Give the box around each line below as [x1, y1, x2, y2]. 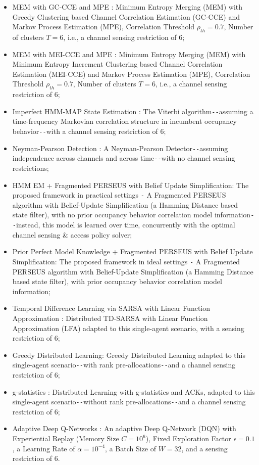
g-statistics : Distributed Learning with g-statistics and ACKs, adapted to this [12, 386, 255, 397]
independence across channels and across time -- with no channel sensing [12, 153, 235, 163]
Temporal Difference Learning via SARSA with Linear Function [12, 303, 211, 313]
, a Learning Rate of [12, 443, 75, 453]
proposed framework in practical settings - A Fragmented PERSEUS [12, 190, 226, 200]
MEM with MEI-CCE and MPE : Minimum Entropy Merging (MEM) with [12, 49, 246, 59]
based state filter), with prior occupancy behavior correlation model [12, 276, 222, 287]
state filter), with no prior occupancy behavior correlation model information [12, 209, 251, 220]
